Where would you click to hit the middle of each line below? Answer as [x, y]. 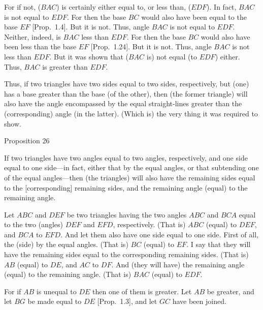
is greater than [65, 66]
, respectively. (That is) [149, 224]
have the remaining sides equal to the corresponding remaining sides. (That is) [126, 254]
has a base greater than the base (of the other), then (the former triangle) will [126, 93]
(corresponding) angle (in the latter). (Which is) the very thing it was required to [131, 113]
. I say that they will [219, 244]
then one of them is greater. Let [142, 291]
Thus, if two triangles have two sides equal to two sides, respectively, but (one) [127, 84]
